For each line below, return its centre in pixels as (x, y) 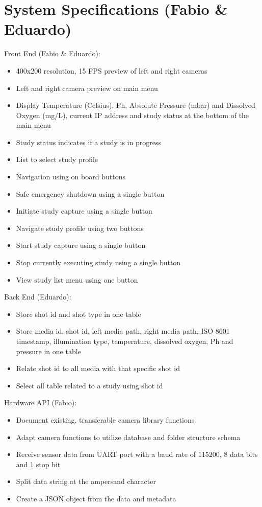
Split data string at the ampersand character (86, 481)
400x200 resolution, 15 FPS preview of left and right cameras (112, 70)
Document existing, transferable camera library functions (105, 419)
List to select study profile (57, 159)
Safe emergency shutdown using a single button (90, 193)
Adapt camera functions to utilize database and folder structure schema (128, 437)
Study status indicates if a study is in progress (88, 142)
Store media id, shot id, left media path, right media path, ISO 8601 (123, 331)
